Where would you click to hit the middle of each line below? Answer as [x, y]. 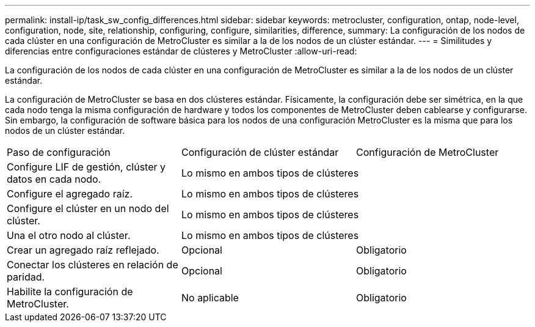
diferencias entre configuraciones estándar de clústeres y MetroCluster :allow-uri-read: [181, 51]
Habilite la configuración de [70, 292]
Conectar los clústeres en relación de [93, 265]
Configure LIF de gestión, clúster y [86, 167]
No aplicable [210, 298]
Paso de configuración [59, 152]
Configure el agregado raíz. [70, 194]
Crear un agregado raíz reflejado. [83, 250]
